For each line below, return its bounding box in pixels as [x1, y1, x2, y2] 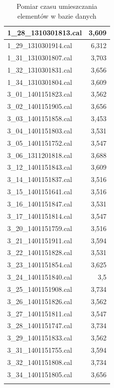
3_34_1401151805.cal [7, 369, 72, 379]
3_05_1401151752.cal [7, 137, 72, 148]
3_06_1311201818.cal [7, 150, 72, 160]
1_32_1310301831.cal [7, 64, 72, 75]
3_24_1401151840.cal [7, 272, 72, 282]
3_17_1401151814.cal [7, 210, 72, 221]
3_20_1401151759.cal [7, 223, 72, 233]
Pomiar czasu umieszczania [16, 1, 97, 11]
